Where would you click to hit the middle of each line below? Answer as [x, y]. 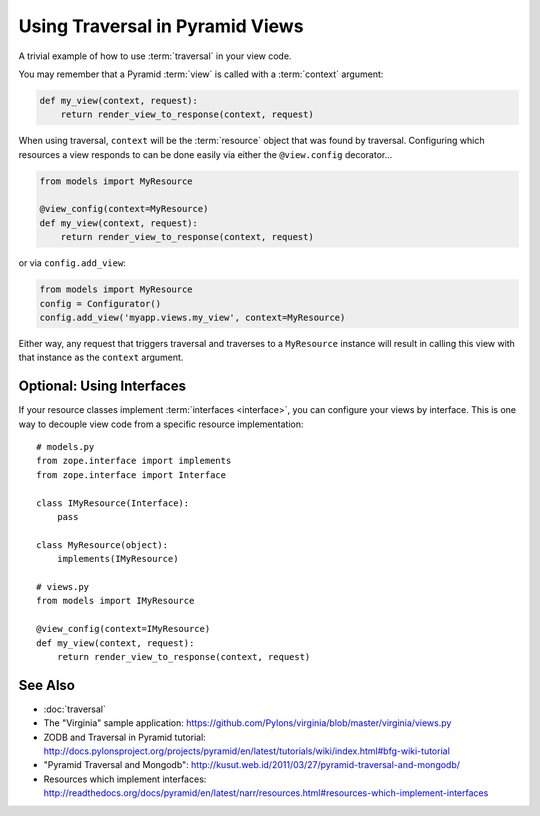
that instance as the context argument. [101, 357]
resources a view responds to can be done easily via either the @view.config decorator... [205, 154]
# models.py [65, 447]
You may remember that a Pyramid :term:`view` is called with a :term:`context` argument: [201, 74]
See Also [46, 685]
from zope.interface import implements [134, 461]
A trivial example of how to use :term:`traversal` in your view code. [155, 56]
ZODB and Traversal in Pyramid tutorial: [125, 737]
